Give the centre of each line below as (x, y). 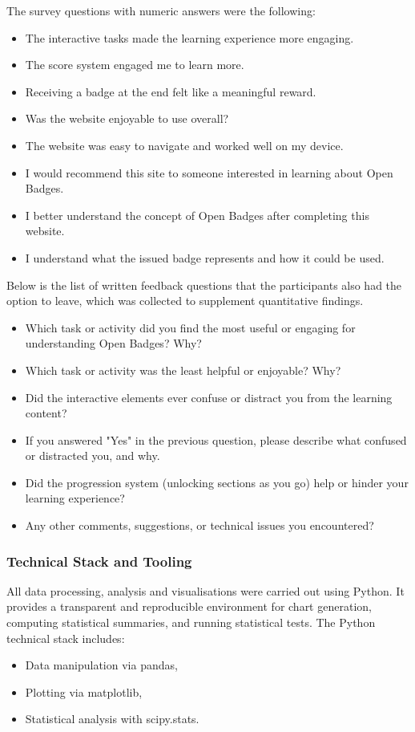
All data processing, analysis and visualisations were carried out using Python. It (205, 590)
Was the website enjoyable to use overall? (127, 118)
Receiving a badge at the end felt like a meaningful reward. (171, 91)
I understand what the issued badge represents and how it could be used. (205, 257)
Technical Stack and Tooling (99, 561)
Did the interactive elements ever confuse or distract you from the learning (209, 397)
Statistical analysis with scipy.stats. (112, 719)
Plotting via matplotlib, (84, 691)
